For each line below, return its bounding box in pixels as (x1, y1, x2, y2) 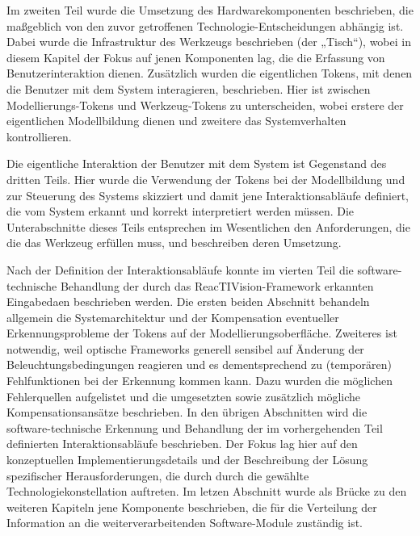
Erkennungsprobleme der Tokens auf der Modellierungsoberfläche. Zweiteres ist (6, 325, 397, 341)
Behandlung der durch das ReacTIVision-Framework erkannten (60, 277, 374, 294)
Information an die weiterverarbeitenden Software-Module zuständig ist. (6, 514, 363, 531)
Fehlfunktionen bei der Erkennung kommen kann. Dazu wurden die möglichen (6, 372, 393, 389)
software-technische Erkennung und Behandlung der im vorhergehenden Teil (6, 419, 383, 436)
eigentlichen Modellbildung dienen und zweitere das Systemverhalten (6, 112, 346, 129)
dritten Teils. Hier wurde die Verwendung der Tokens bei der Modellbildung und (6, 170, 405, 187)
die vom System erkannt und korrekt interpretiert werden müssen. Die (6, 203, 355, 220)
